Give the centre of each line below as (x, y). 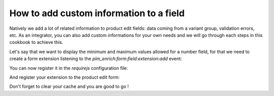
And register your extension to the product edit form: (65, 77)
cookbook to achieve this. (36, 42)
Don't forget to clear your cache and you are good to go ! (69, 86)
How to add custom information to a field (97, 13)
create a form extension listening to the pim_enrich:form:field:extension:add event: (96, 59)
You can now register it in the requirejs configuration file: (69, 68)
